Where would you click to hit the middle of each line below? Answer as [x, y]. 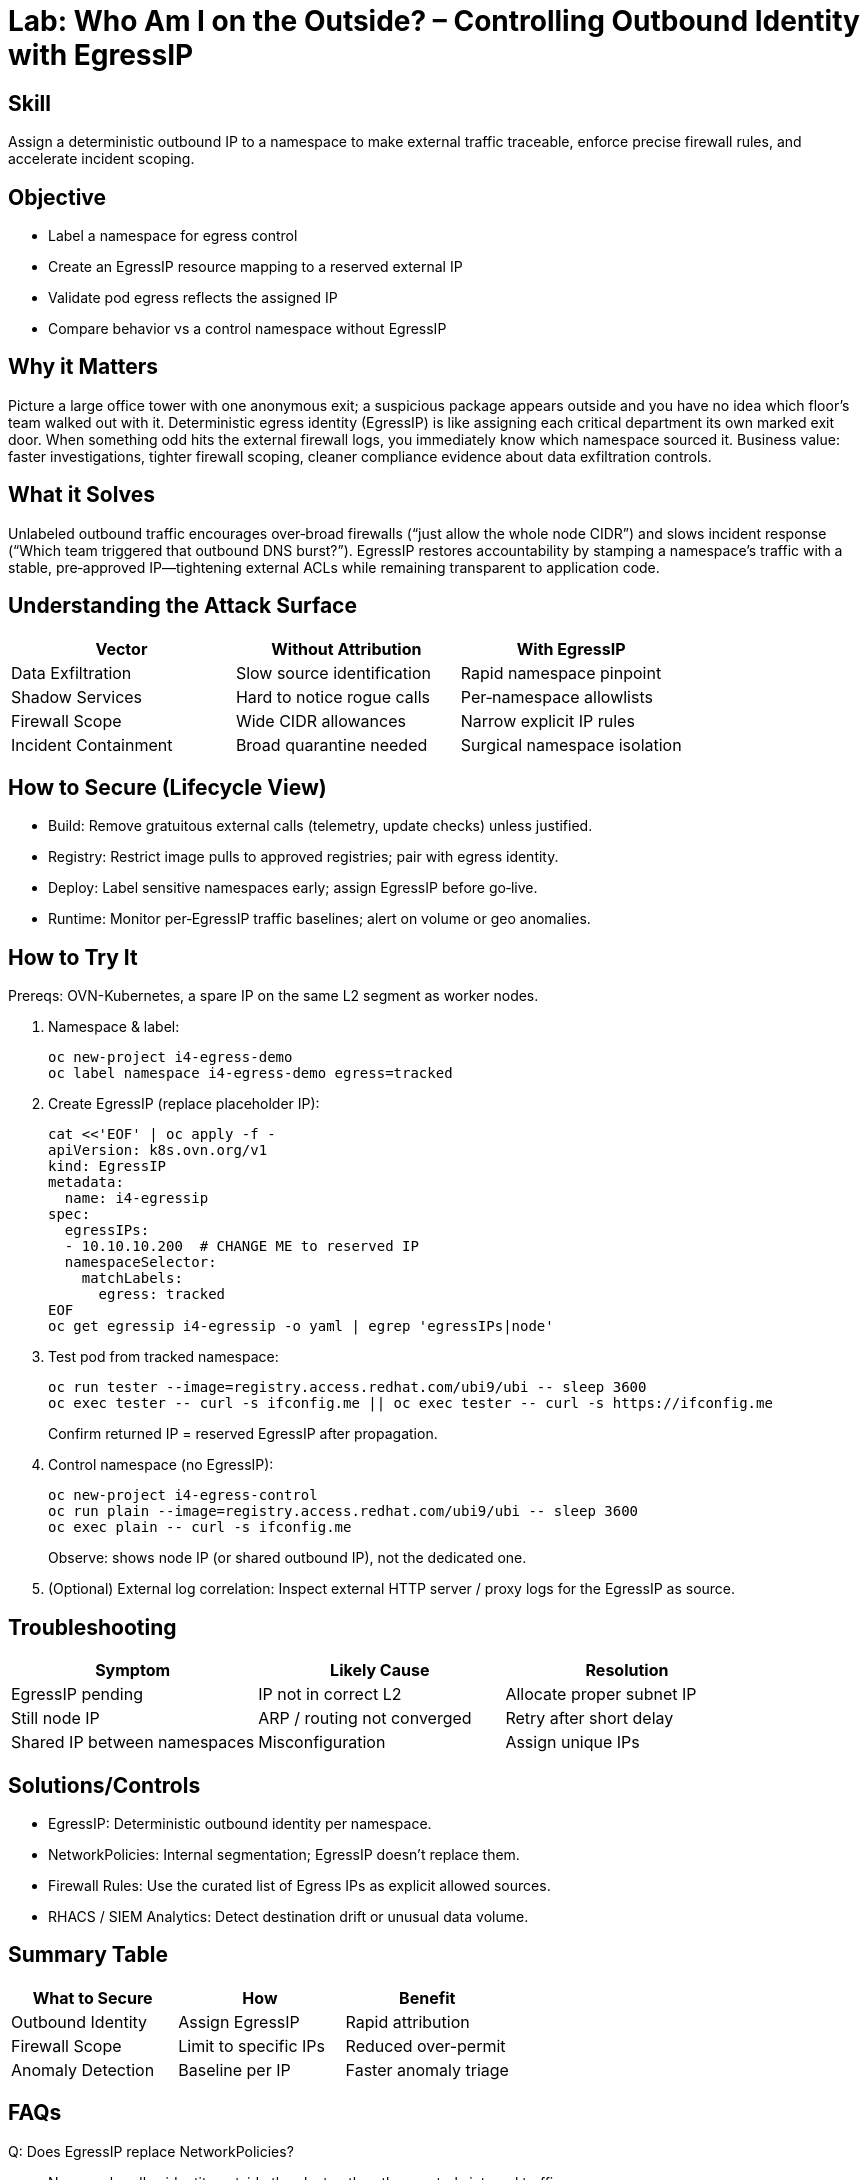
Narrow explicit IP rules [547, 720]
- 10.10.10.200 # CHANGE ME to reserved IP [241, 1246]
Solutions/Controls [104, 1785]
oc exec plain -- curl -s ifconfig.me [200, 1527]
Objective [57, 197]
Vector [121, 648]
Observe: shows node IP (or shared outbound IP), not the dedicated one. [287, 1558]
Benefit [427, 1997]
